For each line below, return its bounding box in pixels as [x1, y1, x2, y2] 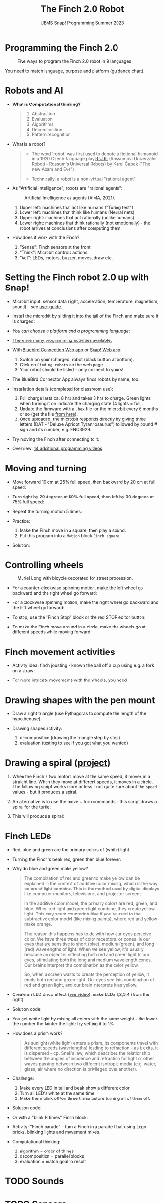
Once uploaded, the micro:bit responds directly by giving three [19, 416, 146, 422]
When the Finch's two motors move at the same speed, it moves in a [12, 774, 151, 780]
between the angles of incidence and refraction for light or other [24, 1056, 154, 1062]
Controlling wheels [5, 559, 84, 570]
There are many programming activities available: [12, 337, 112, 343]
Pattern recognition [31, 131, 71, 137]
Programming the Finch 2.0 [5, 42, 118, 53]
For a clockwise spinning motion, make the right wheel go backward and [12, 600, 159, 605]
